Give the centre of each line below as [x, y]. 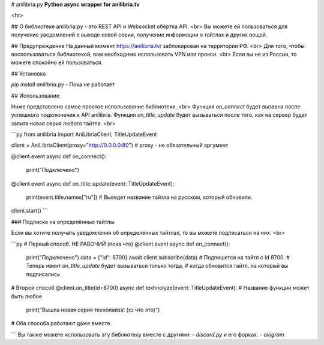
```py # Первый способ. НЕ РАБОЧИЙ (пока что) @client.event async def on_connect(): [121, 244]
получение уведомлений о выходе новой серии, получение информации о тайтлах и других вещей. [139, 35]
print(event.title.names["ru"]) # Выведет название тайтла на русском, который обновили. [139, 197]
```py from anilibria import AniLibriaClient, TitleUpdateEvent [84, 134]
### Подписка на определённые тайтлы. [64, 222]
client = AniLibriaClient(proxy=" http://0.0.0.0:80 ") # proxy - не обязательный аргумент [120, 145]
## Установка [28, 73]
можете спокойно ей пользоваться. [57, 62]
